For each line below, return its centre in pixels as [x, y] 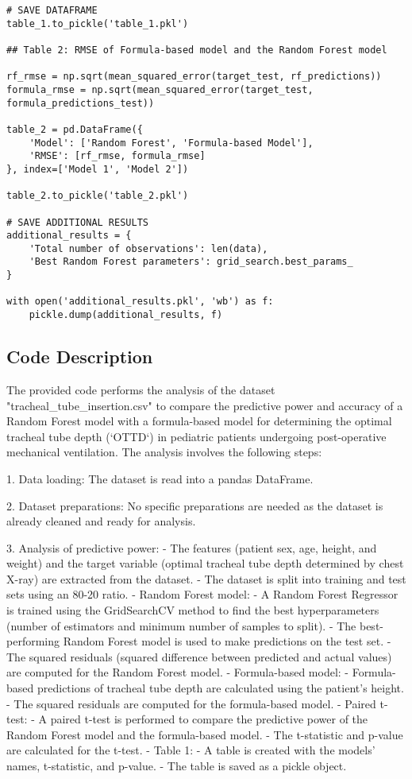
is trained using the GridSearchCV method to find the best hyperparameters [193, 610]
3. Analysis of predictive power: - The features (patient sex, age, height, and [192, 547]
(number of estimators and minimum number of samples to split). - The [181, 625]
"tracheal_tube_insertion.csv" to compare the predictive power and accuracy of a [205, 405]
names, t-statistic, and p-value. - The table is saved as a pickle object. [177, 766]
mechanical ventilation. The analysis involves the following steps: [164, 452]
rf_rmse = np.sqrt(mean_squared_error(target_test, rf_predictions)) [194, 77]
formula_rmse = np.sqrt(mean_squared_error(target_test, [160, 89]
